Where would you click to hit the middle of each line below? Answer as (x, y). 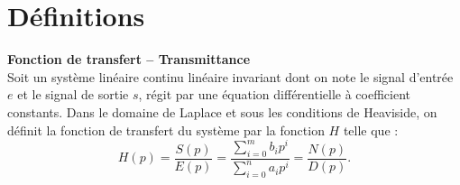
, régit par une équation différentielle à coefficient (274, 94)
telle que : (371, 129)
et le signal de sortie (73, 94)
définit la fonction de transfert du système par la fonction (166, 129)
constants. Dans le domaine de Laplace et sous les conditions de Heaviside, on (222, 111)
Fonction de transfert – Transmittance (129, 59)
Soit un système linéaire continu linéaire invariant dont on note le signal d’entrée (230, 76)
